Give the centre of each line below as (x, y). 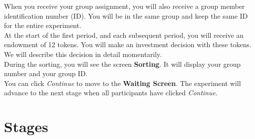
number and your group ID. (46, 73)
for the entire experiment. (43, 25)
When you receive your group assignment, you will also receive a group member (125, 6)
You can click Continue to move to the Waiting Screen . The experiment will (123, 83)
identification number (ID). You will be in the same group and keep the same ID (126, 15)
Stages (26, 126)
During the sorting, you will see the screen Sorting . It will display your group (122, 64)
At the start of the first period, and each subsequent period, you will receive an (124, 35)
